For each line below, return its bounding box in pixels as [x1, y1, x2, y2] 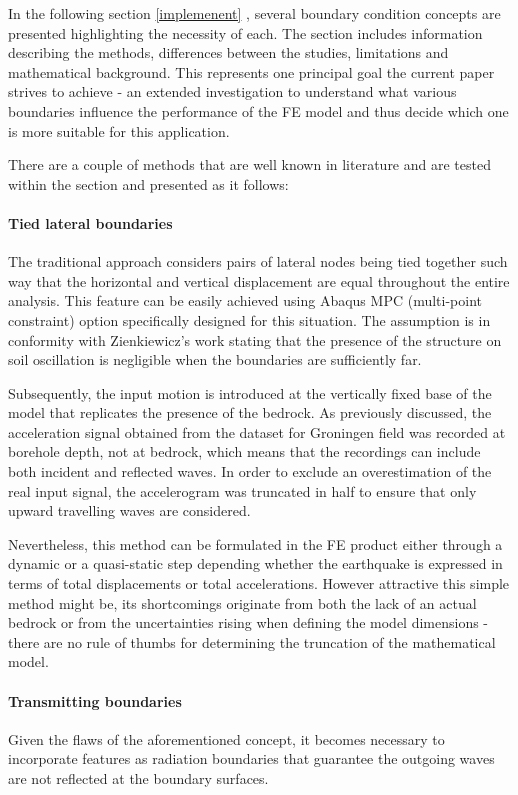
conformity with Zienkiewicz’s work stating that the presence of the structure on [8, 329, 502, 350]
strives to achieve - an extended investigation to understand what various [8, 81, 457, 102]
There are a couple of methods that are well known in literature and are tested [8, 154, 491, 175]
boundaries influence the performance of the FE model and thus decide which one [8, 100, 509, 121]
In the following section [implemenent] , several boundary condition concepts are [8, 3, 501, 23]
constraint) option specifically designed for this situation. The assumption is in [8, 309, 491, 330]
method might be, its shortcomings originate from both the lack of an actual [8, 592, 477, 613]
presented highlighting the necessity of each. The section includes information [8, 22, 483, 43]
